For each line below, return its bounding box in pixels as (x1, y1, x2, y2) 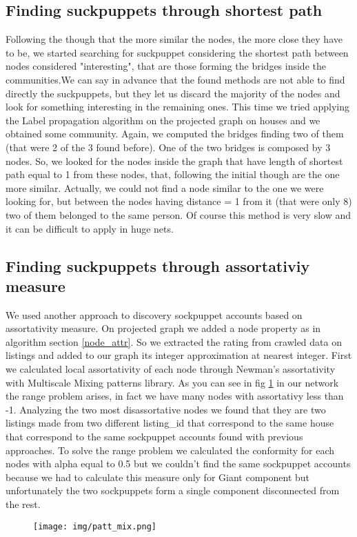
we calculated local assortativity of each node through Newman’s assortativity (6, 362, 336, 376)
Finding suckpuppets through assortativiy (6, 255, 310, 276)
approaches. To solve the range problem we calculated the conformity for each (6, 442, 335, 457)
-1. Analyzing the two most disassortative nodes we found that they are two (6, 402, 326, 416)
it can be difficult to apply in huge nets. (6, 221, 174, 235)
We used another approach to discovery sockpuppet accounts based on (6, 307, 303, 322)
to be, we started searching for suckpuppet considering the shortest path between (6, 45, 349, 59)
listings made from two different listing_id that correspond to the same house (6, 416, 334, 430)
